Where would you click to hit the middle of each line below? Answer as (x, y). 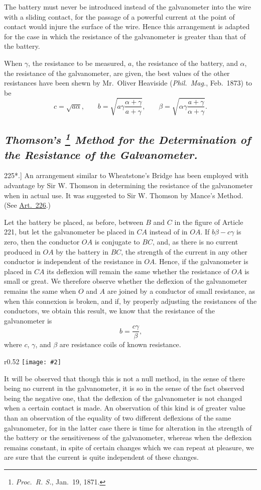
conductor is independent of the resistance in (73, 261)
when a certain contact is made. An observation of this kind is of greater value (125, 408)
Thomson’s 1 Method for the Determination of (127, 139)
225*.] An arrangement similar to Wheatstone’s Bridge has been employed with (126, 175)
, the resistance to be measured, (77, 63)
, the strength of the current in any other (184, 251)
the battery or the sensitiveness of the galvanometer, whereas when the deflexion (128, 437)
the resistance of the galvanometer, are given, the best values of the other (117, 73)
